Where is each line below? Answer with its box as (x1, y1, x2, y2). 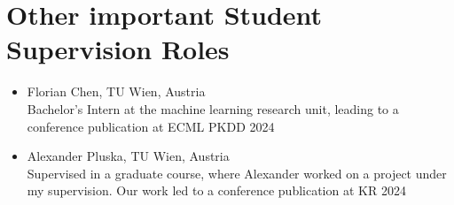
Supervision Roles (6, 31, 230, 67)
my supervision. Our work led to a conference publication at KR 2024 (27, 181, 406, 200)
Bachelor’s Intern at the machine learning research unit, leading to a (27, 99, 399, 118)
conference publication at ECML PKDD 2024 (27, 117, 275, 135)
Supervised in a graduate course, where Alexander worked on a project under (27, 163, 447, 182)
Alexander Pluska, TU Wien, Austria (27, 147, 230, 165)
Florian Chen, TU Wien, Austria (27, 82, 206, 101)
